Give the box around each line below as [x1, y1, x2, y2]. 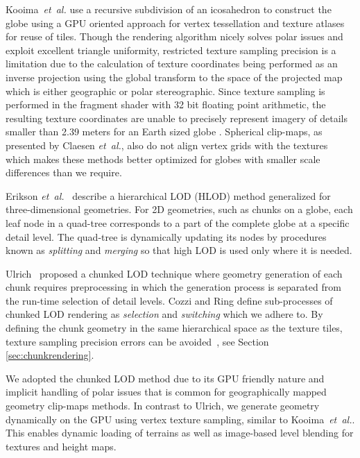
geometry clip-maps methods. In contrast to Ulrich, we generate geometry [6, 398, 320, 413]
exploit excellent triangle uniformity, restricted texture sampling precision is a [6, 42, 336, 57]
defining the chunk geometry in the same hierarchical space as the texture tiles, [6, 321, 343, 335]
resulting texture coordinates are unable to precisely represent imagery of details [6, 110, 348, 125]
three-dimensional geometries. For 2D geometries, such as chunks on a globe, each [6, 202, 353, 217]
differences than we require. [6, 165, 122, 180]
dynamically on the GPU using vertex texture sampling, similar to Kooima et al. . [6, 412, 355, 426]
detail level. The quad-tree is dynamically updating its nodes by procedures [6, 229, 327, 244]
